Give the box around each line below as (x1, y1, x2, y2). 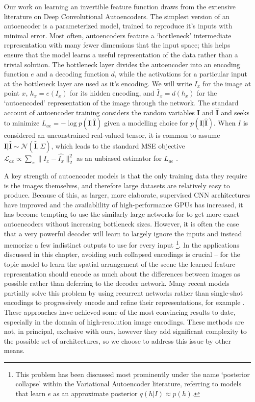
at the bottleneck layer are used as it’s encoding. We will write (4, 78, 192, 88)
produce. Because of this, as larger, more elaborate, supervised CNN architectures (4, 190, 250, 200)
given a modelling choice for (104, 118, 188, 128)
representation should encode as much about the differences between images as (4, 268, 240, 278)
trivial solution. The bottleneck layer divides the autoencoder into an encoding (4, 59, 240, 69)
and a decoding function (36, 69, 109, 79)
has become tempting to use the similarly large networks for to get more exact (4, 209, 239, 219)
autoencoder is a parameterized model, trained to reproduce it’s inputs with (4, 21, 232, 31)
